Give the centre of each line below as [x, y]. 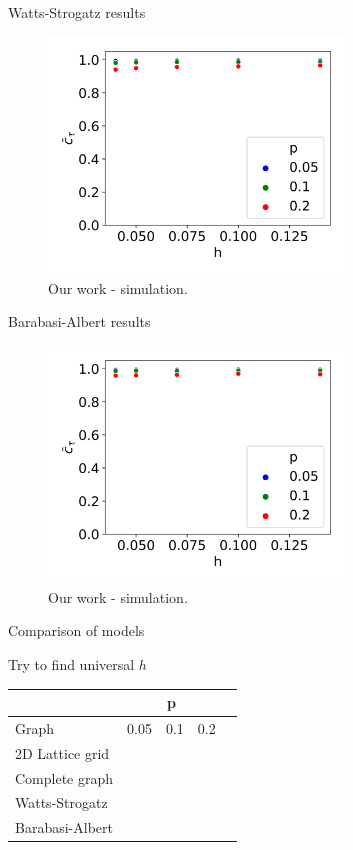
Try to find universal [71, 663]
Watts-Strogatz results [77, 12]
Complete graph [64, 777]
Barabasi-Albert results [79, 321]
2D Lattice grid [62, 752]
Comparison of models [76, 630]
